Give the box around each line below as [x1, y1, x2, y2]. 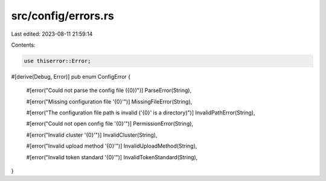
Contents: [11, 41, 36, 48]
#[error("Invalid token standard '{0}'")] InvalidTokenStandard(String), [26, 153, 198, 160]
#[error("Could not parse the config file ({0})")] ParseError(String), [26, 87, 192, 94]
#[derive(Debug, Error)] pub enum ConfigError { [11, 73, 131, 80]
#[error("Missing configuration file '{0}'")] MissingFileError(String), [26, 97, 193, 105]
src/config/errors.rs [11, 9, 115, 22]
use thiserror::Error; [24, 58, 91, 64]
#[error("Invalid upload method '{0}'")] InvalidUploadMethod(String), [26, 142, 197, 150]
